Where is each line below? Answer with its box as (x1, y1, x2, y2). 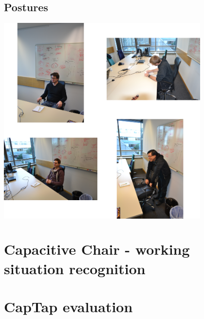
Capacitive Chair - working (4, 239, 190, 259)
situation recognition (4, 258, 146, 278)
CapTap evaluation (4, 297, 133, 316)
